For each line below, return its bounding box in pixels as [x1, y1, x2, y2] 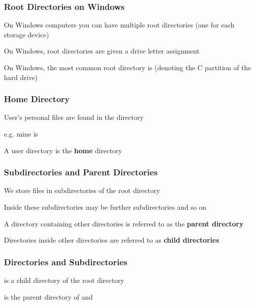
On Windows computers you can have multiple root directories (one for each [4, 20, 235, 30]
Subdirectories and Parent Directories [4, 166, 158, 178]
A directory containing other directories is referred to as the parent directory [4, 218, 244, 228]
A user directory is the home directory [4, 145, 122, 155]
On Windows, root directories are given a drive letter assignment [4, 46, 200, 56]
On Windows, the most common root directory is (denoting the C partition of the [4, 62, 251, 72]
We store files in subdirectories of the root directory [4, 185, 160, 195]
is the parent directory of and [4, 291, 93, 302]
